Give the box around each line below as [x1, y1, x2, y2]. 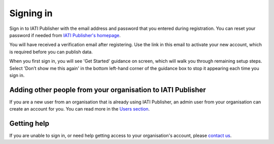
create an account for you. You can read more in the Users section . [9, 106, 150, 112]
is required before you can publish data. [9, 49, 93, 55]
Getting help [9, 119, 49, 128]
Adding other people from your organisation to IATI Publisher [9, 85, 207, 94]
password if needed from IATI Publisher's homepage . [9, 32, 121, 38]
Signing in [9, 8, 53, 19]
